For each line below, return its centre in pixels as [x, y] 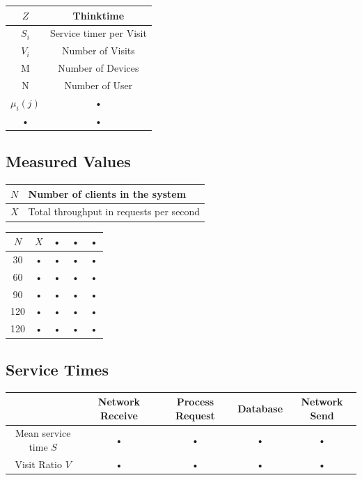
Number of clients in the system [107, 193]
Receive [119, 415]
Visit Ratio [39, 464]
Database [260, 408]
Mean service [43, 433]
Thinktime [99, 15]
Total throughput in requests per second [114, 211]
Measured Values [68, 161]
